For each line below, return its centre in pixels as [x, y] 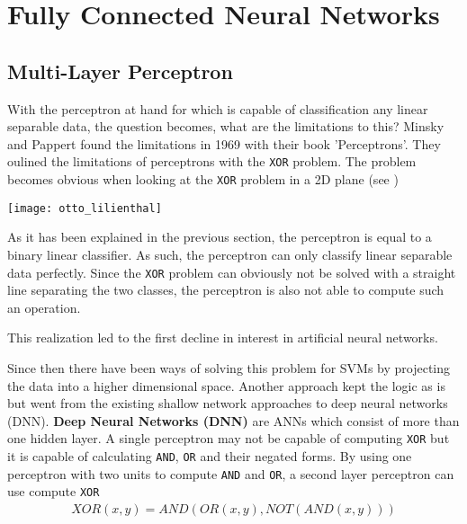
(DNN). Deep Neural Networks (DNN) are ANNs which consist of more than [233, 420]
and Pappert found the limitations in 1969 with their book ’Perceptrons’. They [224, 143]
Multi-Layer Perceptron [120, 71]
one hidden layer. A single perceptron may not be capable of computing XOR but [229, 438]
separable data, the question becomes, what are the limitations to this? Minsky [226, 126]
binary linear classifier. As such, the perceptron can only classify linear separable [230, 254]
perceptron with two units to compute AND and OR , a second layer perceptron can [231, 473]
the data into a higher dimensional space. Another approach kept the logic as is [226, 385]
